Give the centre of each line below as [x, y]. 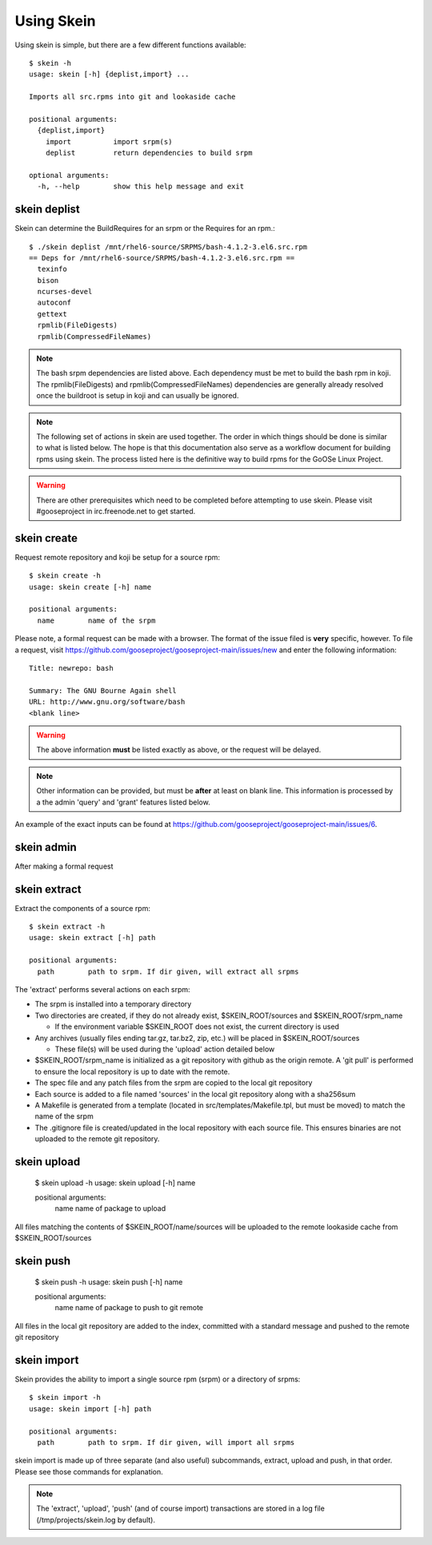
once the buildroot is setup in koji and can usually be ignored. [138, 396]
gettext [52, 314]
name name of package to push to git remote [129, 1308]
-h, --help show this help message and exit [140, 187]
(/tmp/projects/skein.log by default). [96, 1519]
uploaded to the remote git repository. [97, 1139]
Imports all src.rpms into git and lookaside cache [132, 97]
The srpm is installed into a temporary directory [113, 1004]
